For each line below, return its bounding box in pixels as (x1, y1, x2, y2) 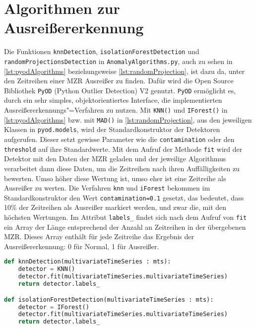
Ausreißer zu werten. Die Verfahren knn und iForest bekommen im (4, 183, 210, 193)
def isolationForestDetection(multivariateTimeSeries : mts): (4, 296, 214, 303)
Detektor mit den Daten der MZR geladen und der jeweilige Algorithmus (4, 153, 226, 164)
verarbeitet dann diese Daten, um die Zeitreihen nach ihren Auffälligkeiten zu (4, 163, 240, 173)
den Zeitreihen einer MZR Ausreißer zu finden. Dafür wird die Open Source (4, 75, 234, 86)
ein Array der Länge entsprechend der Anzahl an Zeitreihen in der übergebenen (4, 221, 246, 232)
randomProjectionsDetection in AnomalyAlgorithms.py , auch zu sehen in (4, 56, 233, 66)
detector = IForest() (18, 303, 89, 311)
